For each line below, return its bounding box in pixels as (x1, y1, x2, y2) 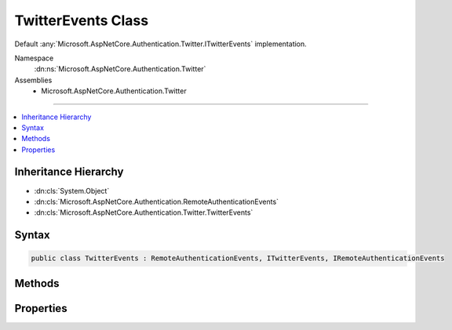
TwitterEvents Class (14, 12, 149, 29)
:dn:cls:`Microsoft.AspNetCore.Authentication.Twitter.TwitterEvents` (34, 208, 253, 217)
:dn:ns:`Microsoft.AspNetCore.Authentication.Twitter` (34, 64, 206, 74)
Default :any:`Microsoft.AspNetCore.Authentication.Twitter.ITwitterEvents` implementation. (14, 39, 308, 49)
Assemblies (14, 75, 53, 85)
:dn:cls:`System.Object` (34, 186, 110, 195)
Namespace (14, 53, 54, 63)
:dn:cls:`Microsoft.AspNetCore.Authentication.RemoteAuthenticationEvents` (34, 197, 279, 206)
